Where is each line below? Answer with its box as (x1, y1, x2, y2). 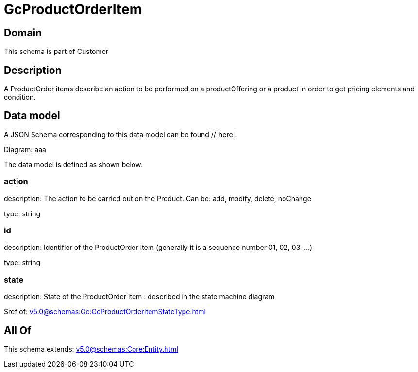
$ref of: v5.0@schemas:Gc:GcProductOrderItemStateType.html (4, 307, 206, 316)
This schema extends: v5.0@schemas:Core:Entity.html (4, 344, 178, 353)
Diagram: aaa (4, 145, 46, 154)
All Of (4, 324, 32, 337)
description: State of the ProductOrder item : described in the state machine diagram (4, 292, 275, 301)
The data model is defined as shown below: (4, 160, 143, 169)
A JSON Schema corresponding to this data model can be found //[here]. (4, 130, 237, 139)
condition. (4, 93, 36, 102)
